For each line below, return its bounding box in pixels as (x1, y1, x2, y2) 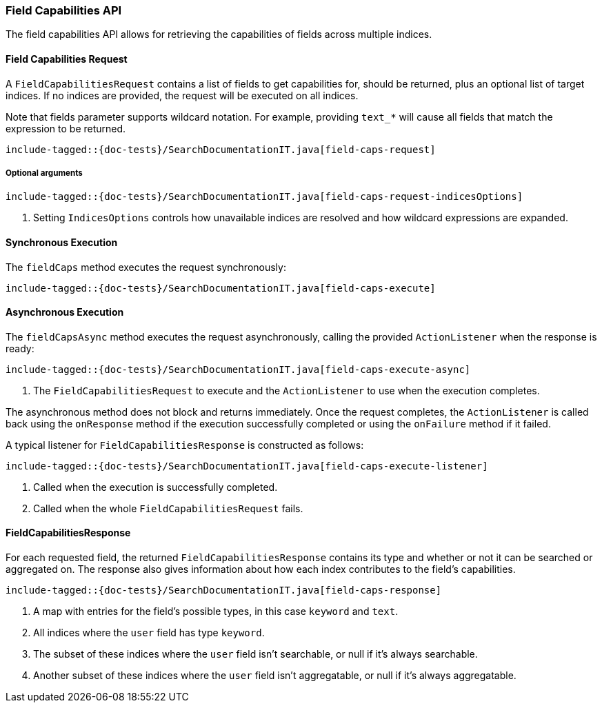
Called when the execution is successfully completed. (33, 481, 278, 493)
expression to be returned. (6, 122, 126, 134)
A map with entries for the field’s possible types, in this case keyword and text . (33, 605, 399, 618)
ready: (6, 342, 34, 354)
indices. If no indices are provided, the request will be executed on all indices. (6, 89, 359, 101)
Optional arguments (6, 168, 83, 178)
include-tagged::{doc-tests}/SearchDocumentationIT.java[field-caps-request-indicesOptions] (6, 191, 523, 203)
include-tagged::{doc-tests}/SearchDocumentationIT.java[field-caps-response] (6, 585, 442, 596)
